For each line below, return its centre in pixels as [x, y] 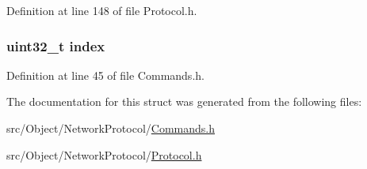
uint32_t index [56, 45]
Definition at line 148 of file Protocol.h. [102, 10]
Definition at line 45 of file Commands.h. [105, 75]
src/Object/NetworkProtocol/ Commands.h [111, 128]
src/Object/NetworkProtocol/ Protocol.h [104, 154]
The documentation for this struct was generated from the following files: [184, 101]
